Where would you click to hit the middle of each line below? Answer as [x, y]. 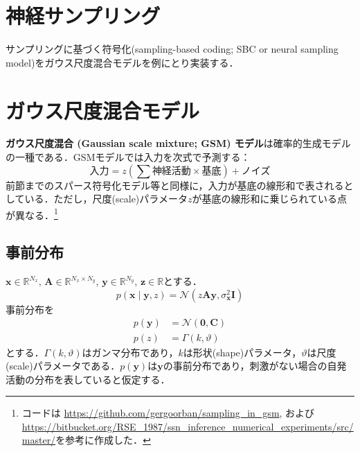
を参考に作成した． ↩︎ [103, 440]
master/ [39, 440]
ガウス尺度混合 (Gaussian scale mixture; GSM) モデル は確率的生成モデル [178, 143]
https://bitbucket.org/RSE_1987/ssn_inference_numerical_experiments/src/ [188, 426]
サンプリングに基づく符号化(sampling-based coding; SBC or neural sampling [172, 49]
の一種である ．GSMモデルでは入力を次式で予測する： [128, 157]
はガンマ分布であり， [130, 352]
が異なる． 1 [32, 214]
